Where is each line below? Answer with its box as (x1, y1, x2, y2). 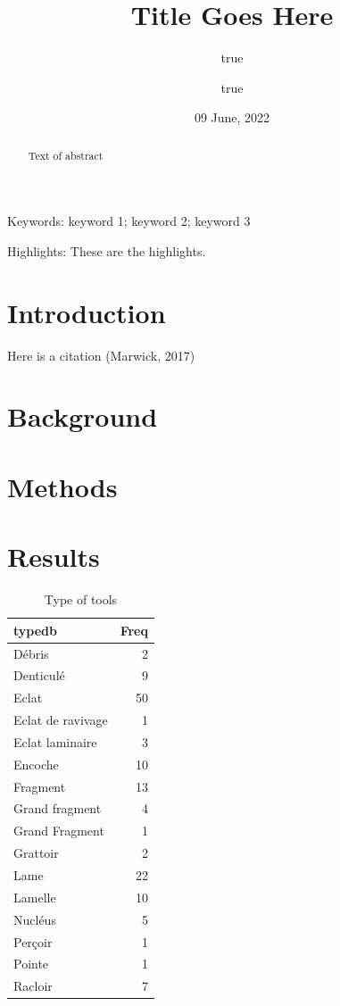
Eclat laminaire (13, 732, 97, 751)
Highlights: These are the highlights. (7, 241, 206, 260)
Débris (13, 644, 49, 662)
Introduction (7, 294, 166, 330)
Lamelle (13, 887, 56, 906)
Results (7, 538, 100, 575)
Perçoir (13, 932, 53, 951)
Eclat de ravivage (13, 711, 108, 729)
